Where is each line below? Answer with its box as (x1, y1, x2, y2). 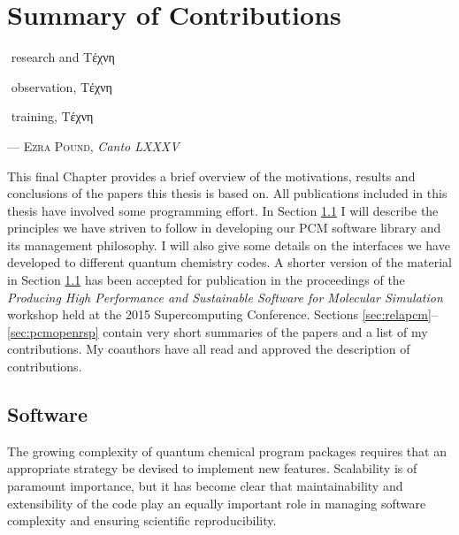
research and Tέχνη (11, 48, 115, 66)
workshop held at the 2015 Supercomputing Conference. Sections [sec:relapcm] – (7, 305, 438, 324)
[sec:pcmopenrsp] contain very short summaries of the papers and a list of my (7, 322, 428, 340)
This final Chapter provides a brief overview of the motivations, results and (7, 166, 416, 185)
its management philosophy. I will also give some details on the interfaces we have (7, 235, 450, 254)
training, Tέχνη (11, 107, 94, 126)
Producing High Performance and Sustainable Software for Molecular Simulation (7, 287, 443, 306)
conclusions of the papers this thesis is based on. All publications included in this (7, 184, 448, 203)
